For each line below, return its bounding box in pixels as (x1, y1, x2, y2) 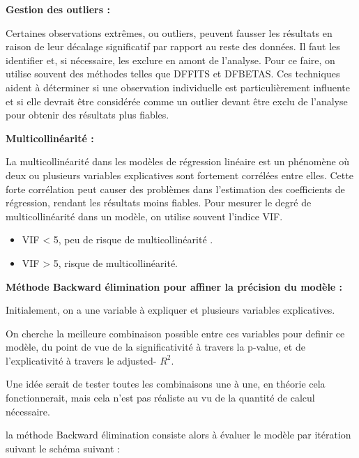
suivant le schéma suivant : (6, 441, 120, 455)
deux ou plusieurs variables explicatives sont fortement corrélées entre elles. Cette (6, 167, 353, 182)
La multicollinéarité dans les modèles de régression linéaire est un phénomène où (6, 154, 350, 169)
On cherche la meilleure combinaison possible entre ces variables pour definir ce (6, 326, 345, 340)
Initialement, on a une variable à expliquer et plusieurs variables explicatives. (6, 303, 335, 317)
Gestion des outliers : (6, 2, 110, 16)
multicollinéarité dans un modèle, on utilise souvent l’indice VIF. (6, 208, 283, 223)
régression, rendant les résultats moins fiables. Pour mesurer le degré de (6, 195, 312, 210)
